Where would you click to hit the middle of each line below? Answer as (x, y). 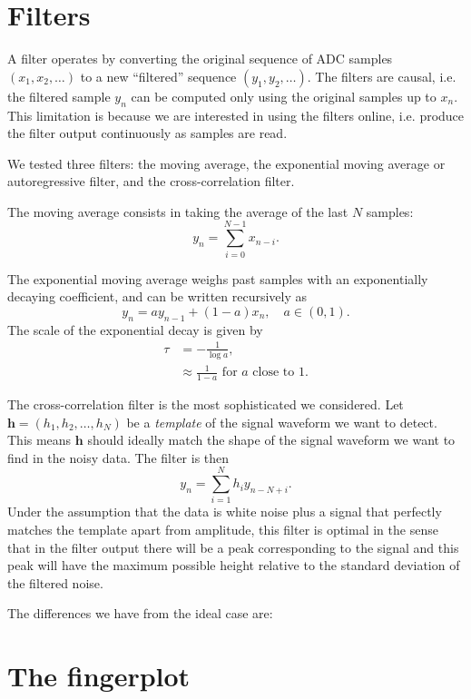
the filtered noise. (55, 582)
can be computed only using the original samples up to (284, 96)
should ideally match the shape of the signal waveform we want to (271, 440)
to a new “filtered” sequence (158, 76)
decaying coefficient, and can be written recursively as (157, 296)
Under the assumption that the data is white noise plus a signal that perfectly (225, 512)
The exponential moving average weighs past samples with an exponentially (218, 278)
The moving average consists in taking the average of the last (178, 211)
